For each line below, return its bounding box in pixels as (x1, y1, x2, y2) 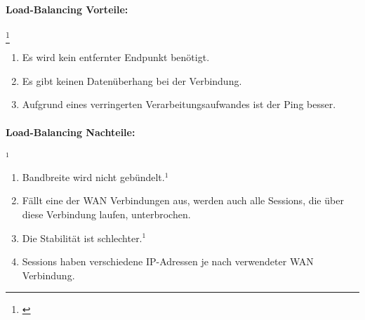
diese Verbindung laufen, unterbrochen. (22, 206, 191, 221)
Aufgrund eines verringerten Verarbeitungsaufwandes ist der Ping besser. (22, 97, 336, 112)
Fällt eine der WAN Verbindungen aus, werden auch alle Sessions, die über (22, 193, 344, 208)
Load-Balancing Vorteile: (6, 1, 128, 16)
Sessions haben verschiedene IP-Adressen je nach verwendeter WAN (22, 254, 314, 269)
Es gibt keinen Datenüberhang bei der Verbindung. (22, 73, 242, 88)
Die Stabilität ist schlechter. (22, 230, 142, 245)
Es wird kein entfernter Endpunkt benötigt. (22, 50, 210, 65)
